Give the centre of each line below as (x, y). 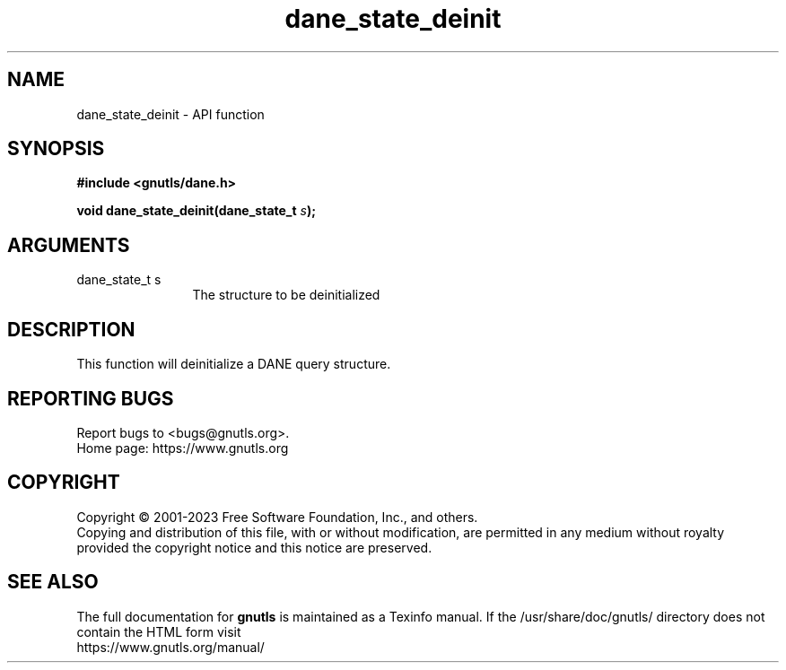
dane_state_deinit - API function (170, 114)
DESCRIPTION (71, 329)
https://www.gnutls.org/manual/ (170, 647)
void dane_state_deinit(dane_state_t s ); (196, 211)
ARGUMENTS (69, 245)
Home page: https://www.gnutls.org (183, 448)
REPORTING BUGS (91, 398)
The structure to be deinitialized (286, 295)
